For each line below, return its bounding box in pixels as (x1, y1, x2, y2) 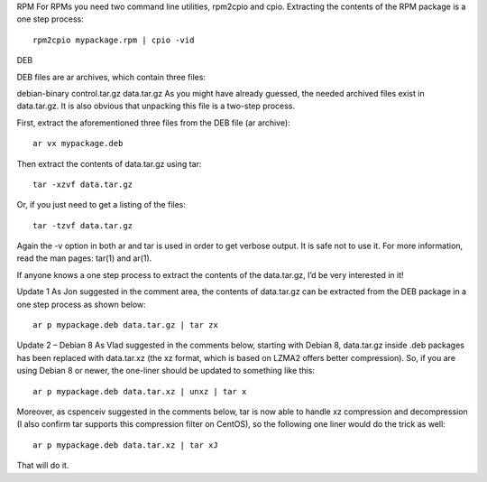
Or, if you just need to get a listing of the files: (16, 199, 187, 210)
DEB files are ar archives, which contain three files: (16, 71, 207, 82)
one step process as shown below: (16, 299, 146, 310)
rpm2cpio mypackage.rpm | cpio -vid (32, 34, 195, 45)
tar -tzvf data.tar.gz (32, 220, 133, 230)
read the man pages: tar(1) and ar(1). (16, 253, 152, 264)
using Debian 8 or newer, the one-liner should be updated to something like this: (16, 366, 316, 376)
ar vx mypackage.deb (32, 138, 124, 149)
